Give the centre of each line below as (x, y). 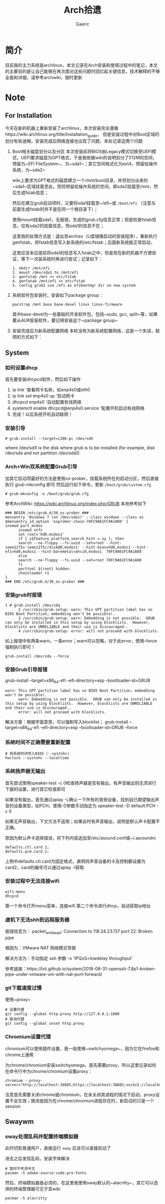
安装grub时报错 (24, 595)
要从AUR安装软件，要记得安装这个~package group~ (65, 320)
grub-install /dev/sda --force (37, 656)
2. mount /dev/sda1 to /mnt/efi (45, 273)
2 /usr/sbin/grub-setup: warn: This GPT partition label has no (85, 610)
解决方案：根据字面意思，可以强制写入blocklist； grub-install (67, 722)
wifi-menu (15, 892)
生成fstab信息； (33, 193)
